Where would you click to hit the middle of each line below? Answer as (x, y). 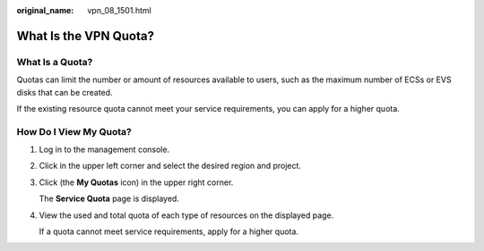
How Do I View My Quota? (74, 131)
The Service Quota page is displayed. (109, 199)
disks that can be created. (65, 92)
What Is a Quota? (55, 62)
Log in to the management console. (104, 150)
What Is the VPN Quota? (85, 36)
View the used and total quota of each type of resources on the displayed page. (186, 215)
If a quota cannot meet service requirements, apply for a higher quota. (169, 231)
